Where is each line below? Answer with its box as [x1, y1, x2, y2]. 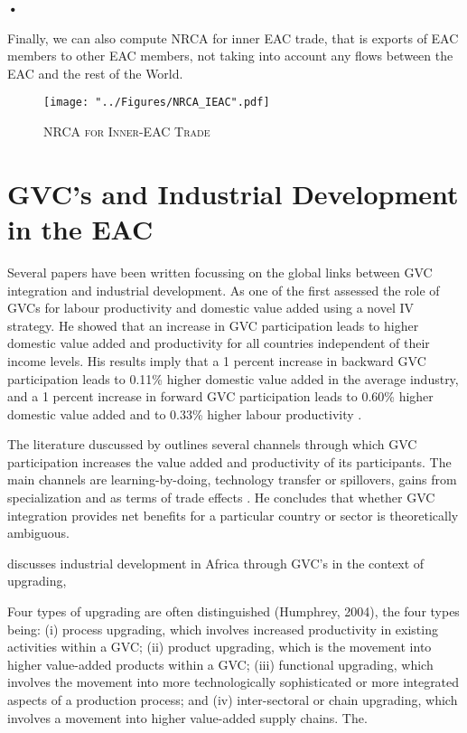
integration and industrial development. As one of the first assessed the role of [7, 280, 440, 299]
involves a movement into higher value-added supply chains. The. [7, 708, 368, 727]
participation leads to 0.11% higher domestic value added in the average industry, [7, 369, 459, 388]
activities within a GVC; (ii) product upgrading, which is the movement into [7, 637, 432, 656]
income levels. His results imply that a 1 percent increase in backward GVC [7, 351, 426, 370]
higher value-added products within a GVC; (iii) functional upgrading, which [7, 654, 434, 673]
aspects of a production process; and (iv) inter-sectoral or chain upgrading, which [7, 691, 458, 709]
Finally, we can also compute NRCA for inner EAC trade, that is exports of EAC [7, 28, 459, 47]
